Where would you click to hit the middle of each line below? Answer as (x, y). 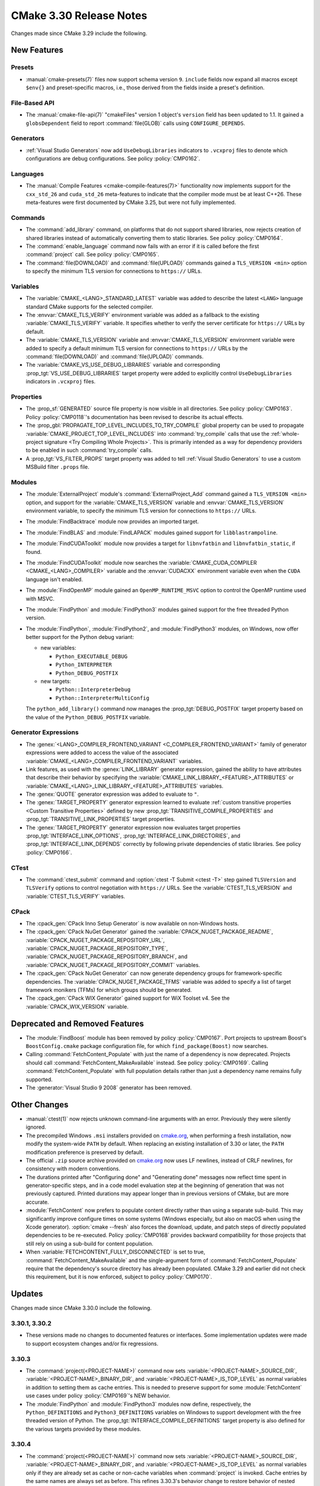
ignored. (36, 1127)
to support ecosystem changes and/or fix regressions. (92, 1343)
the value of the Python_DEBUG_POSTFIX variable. (88, 717)
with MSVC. (40, 599)
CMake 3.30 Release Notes (79, 15)
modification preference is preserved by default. (85, 1152)
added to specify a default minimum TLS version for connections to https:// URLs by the (137, 348)
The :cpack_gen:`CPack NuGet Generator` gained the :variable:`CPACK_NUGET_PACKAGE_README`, (149, 932)
